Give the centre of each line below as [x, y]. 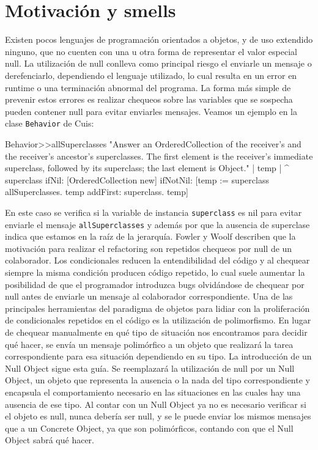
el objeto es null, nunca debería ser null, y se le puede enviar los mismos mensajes [158, 416]
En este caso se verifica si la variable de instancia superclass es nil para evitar [153, 212]
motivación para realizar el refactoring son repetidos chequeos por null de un [149, 248]
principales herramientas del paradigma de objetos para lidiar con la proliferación [157, 308]
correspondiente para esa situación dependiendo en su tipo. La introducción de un [158, 356]
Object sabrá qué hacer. [50, 440]
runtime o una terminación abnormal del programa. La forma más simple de [148, 87]
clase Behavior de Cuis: [50, 123]
